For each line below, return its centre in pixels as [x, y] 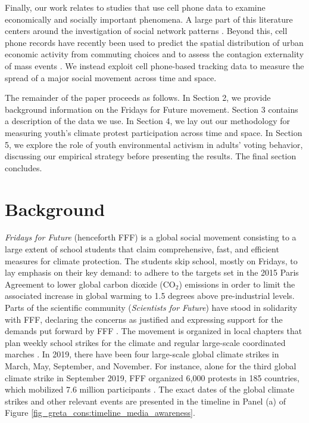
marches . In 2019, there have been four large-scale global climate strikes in [142, 354]
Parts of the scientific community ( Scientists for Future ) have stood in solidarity [151, 307]
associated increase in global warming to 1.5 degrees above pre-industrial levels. [150, 296]
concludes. [24, 167]
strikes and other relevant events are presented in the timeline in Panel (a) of [145, 401]
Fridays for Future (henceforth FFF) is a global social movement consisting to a [151, 237]
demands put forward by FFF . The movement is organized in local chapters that [154, 331]
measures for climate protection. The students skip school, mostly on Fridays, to [151, 260]
